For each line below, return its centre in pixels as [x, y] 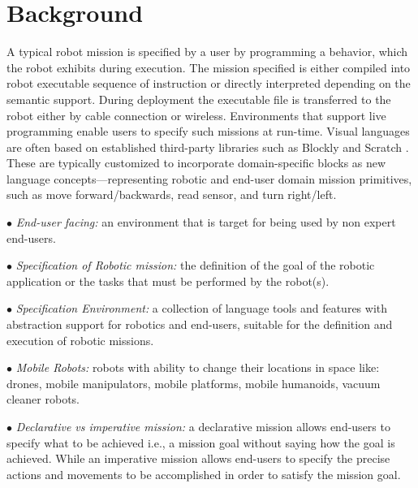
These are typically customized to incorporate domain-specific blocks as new [196, 163]
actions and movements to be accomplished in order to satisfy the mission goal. [204, 474]
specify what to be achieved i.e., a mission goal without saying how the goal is [201, 442]
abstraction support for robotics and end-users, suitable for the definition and [200, 324]
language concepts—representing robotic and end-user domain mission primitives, [209, 178]
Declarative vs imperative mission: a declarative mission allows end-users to [203, 426]
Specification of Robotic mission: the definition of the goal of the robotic [195, 265]
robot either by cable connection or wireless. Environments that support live [196, 115]
